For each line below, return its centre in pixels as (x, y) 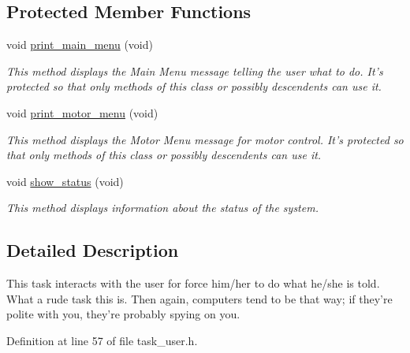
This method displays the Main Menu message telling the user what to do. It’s (195, 71)
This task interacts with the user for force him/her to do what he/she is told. (193, 283)
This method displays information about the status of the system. (162, 208)
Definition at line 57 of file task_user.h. (102, 340)
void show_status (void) (65, 181)
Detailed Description (93, 250)
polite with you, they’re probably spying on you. (123, 314)
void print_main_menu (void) (80, 45)
